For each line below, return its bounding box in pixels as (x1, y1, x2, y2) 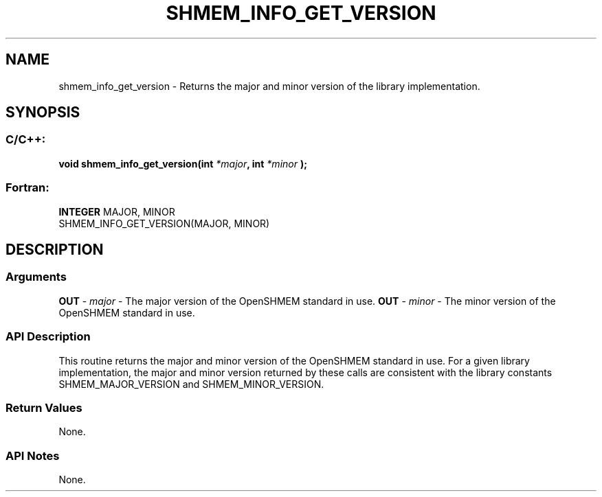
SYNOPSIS (5, 104, 80, 122)
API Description (5, 330, 91, 344)
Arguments (5, 270, 67, 284)
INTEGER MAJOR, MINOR (58, 205, 175, 218)
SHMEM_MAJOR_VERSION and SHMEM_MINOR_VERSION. (58, 378, 324, 390)
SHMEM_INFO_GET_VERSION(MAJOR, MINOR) (58, 217, 270, 229)
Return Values (5, 400, 82, 415)
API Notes (5, 448, 60, 463)
